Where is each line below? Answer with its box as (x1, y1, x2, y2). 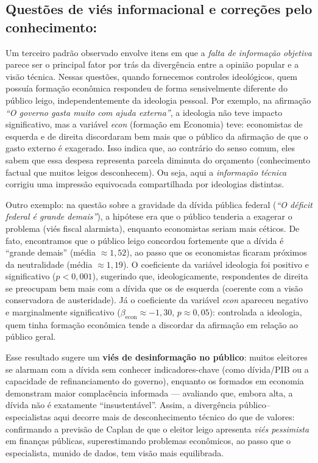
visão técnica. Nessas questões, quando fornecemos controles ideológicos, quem (5, 70, 298, 82)
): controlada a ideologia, (209, 306, 302, 318)
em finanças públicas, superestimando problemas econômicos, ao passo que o (5, 434, 291, 447)
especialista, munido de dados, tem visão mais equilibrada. (5, 446, 224, 459)
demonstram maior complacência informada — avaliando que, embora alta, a (5, 386, 293, 399)
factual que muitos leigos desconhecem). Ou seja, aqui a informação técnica (5, 165, 287, 178)
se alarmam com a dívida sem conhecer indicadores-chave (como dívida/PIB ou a (5, 362, 309, 375)
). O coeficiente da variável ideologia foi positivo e (122, 257, 309, 270)
